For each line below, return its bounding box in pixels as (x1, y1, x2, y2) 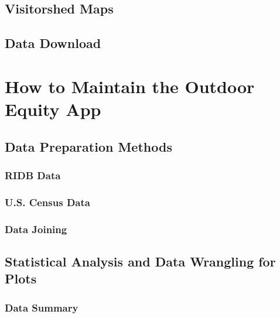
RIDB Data (5, 167, 61, 182)
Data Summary (5, 300, 78, 314)
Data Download (5, 34, 101, 52)
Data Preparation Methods (5, 137, 172, 155)
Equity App (5, 97, 101, 121)
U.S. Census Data (5, 194, 90, 209)
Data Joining (5, 221, 67, 236)
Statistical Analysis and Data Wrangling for (5, 252, 276, 270)
